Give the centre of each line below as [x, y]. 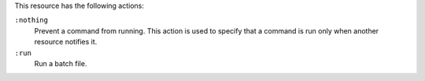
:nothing [31, 20]
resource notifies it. [66, 42]
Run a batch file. [61, 63]
